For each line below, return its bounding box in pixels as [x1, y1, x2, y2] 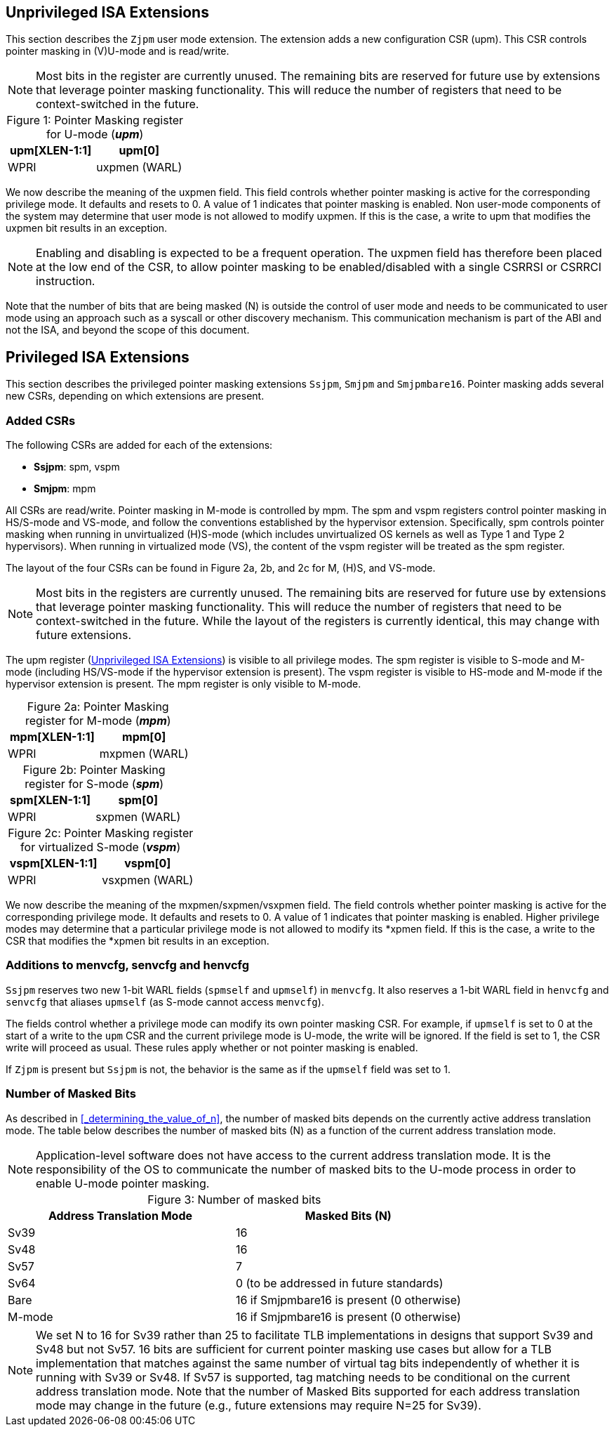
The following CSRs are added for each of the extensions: [6, 439, 273, 452]
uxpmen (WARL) [96, 160, 182, 175]
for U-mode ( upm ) [46, 127, 144, 142]
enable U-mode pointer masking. [36, 1176, 210, 1190]
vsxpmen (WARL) [102, 873, 194, 888]
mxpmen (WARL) [99, 747, 189, 761]
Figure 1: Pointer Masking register [6, 113, 184, 128]
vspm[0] [124, 856, 171, 871]
